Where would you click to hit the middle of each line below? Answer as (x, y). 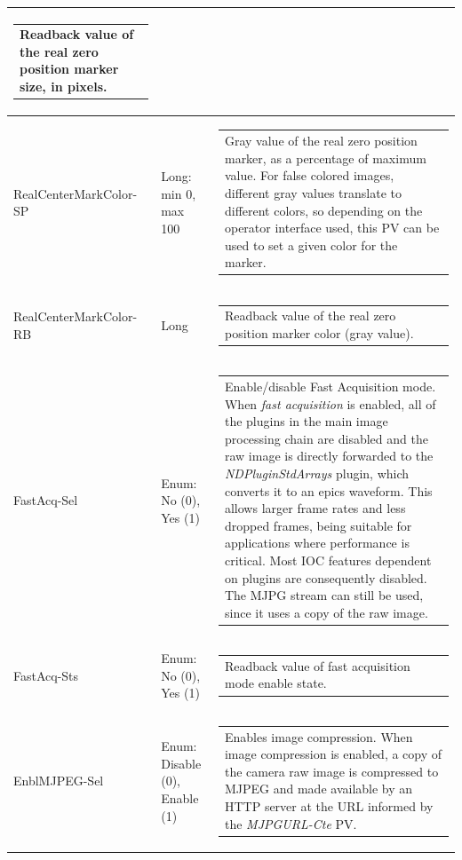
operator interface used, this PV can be (332, 228)
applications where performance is (317, 543)
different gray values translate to (313, 192)
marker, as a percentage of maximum (325, 158)
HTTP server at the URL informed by (329, 805)
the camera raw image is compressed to (331, 771)
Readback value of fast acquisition (317, 665)
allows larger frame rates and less (315, 508)
